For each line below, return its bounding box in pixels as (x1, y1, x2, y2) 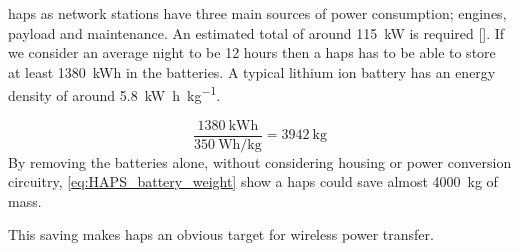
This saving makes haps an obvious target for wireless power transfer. (8, 224, 434, 245)
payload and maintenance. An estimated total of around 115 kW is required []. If (8, 22, 505, 43)
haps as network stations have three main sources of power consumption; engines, (8, 3, 507, 23)
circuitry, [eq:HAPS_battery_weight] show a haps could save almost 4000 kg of (8, 171, 498, 192)
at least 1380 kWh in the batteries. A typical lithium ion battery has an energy (8, 61, 496, 82)
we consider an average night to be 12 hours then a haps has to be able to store (8, 42, 496, 63)
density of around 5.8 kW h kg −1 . (8, 82, 221, 106)
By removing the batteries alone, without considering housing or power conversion (8, 151, 512, 172)
